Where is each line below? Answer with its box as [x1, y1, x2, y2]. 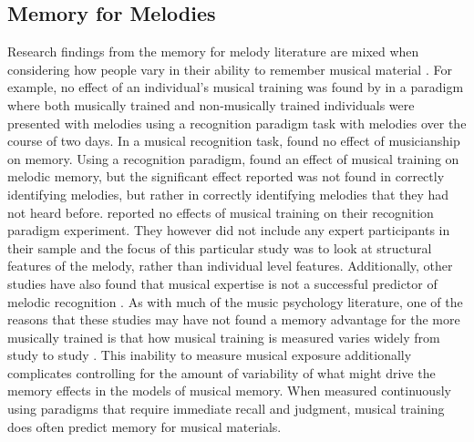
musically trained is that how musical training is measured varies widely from [7, 327, 440, 346]
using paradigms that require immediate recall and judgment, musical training [7, 399, 445, 418]
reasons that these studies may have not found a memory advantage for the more [7, 310, 460, 329]
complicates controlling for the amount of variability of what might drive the [7, 363, 436, 382]
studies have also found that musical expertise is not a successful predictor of [7, 273, 438, 293]
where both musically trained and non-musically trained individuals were [7, 95, 415, 114]
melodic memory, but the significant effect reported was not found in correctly [7, 167, 445, 186]
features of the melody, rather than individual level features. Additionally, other [7, 256, 453, 275]
